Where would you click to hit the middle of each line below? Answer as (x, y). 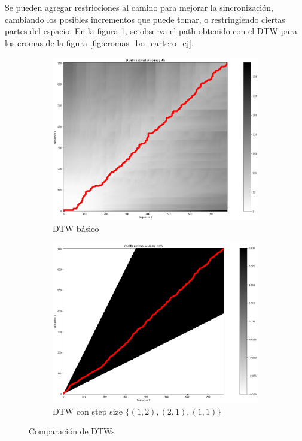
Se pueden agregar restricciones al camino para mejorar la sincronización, (139, 7)
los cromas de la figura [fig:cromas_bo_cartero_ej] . (99, 42)
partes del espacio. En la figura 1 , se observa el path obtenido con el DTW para (151, 31)
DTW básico (76, 228)
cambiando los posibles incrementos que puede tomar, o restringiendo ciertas (145, 19)
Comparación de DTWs (72, 431)
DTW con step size (88, 411)
